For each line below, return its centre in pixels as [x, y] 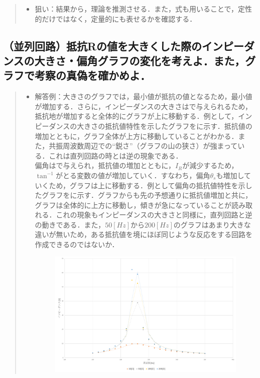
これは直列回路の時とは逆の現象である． [116, 155]
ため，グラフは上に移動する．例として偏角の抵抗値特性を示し [151, 185]
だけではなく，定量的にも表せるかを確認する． [119, 18]
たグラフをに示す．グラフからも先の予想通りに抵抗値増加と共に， [144, 195]
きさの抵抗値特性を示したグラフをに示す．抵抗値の [168, 126]
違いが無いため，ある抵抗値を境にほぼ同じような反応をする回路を [144, 234]
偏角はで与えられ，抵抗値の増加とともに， [105, 165]
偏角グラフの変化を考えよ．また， [161, 60]
